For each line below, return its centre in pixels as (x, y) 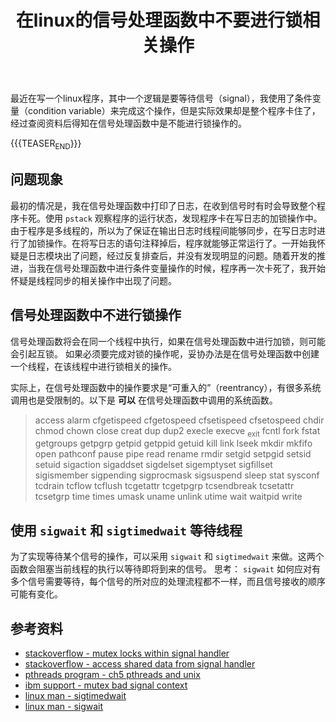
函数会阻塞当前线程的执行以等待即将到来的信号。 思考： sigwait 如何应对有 (165, 569)
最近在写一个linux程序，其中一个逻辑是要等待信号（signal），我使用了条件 (161, 98)
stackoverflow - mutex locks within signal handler (127, 653)
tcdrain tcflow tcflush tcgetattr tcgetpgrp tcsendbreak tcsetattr (164, 486)
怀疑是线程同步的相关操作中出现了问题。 (93, 280)
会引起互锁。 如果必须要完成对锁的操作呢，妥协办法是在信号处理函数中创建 (165, 353)
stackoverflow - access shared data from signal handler (140, 664)
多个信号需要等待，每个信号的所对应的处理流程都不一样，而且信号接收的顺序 (168, 582)
